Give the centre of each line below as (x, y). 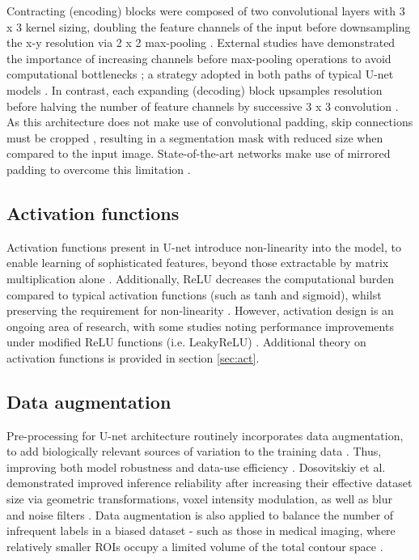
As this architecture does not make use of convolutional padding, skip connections (210, 122)
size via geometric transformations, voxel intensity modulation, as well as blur (199, 499)
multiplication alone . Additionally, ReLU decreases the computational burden (200, 278)
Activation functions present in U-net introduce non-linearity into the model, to (204, 246)
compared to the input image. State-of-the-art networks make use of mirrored (199, 153)
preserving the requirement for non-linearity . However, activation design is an (200, 310)
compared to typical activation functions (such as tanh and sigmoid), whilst (194, 294)
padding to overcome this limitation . (99, 169)
